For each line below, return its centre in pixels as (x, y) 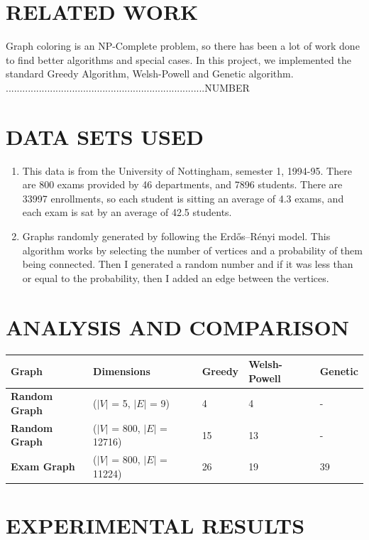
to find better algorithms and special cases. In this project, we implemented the (178, 59)
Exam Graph (43, 466)
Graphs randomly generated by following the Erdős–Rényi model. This (176, 236)
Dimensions (122, 371)
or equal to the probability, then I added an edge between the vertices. (176, 277)
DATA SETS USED (105, 136)
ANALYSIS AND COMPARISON (177, 326)
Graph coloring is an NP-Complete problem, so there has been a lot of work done (183, 46)
